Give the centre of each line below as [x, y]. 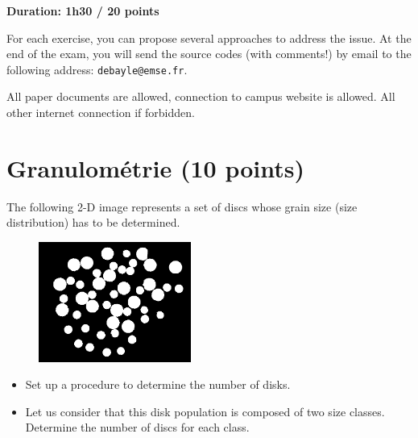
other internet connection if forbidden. [101, 113]
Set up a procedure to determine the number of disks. [158, 384]
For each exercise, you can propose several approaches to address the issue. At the [209, 38]
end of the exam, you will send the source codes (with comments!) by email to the [209, 54]
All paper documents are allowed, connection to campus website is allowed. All [201, 96]
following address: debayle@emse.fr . [97, 69]
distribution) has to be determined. [93, 222]
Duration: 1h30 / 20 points [83, 10]
